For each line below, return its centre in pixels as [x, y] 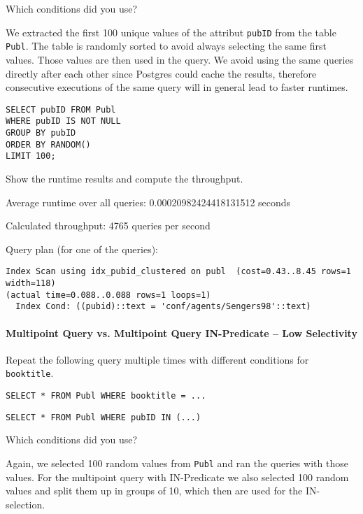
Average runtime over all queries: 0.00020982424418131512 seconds [148, 202]
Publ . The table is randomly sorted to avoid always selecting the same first [166, 46]
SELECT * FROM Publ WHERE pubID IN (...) [104, 417]
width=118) [31, 283]
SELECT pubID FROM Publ [61, 109]
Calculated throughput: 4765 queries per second [108, 226]
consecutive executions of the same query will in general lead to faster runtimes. [177, 87]
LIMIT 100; [31, 156]
